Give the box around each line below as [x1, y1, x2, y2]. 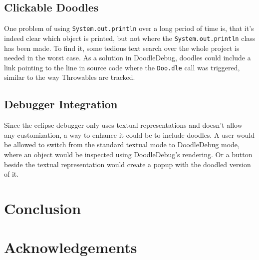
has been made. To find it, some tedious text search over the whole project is [4, 42, 240, 53]
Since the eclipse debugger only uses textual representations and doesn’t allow [4, 120, 243, 130]
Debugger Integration [4, 96, 118, 112]
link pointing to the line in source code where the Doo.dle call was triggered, [4, 62, 240, 72]
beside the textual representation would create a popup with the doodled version [4, 159, 251, 169]
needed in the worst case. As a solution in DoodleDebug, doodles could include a [4, 52, 251, 63]
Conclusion [4, 198, 81, 218]
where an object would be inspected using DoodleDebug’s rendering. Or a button [4, 149, 253, 159]
